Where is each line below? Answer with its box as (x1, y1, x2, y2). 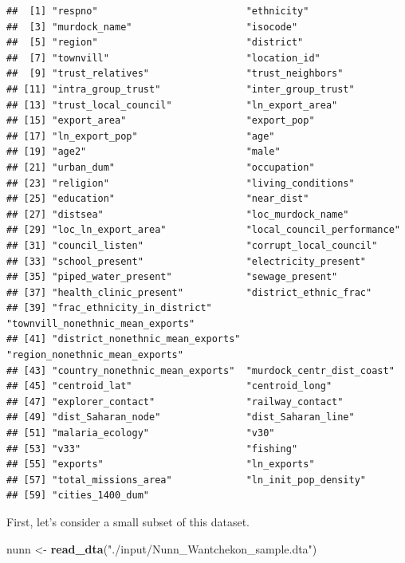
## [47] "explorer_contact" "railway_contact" (6, 396, 344, 407)
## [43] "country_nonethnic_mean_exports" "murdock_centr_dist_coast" (6, 364, 395, 376)
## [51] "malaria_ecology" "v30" (6, 427, 275, 439)
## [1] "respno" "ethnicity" (6, 6, 309, 17)
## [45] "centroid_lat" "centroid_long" (6, 380, 332, 392)
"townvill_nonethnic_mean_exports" (6, 317, 195, 329)
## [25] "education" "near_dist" (6, 193, 309, 205)
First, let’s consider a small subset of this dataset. (6, 514, 250, 530)
